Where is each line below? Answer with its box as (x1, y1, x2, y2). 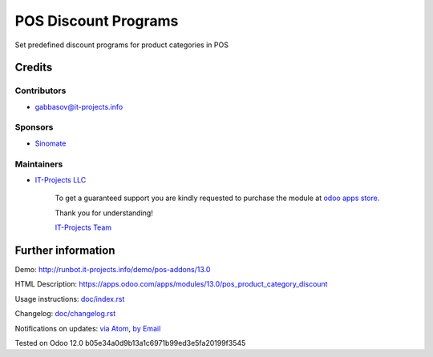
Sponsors (14, 122, 54, 133)
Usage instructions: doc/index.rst (14, 294, 125, 303)
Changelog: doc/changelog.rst (14, 309, 116, 319)
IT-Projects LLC (34, 174, 87, 184)
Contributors (14, 85, 67, 96)
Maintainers (14, 158, 63, 170)
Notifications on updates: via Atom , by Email (14, 323, 161, 333)
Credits (14, 61, 53, 74)
